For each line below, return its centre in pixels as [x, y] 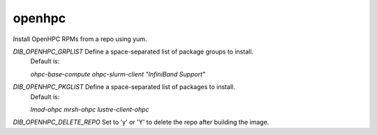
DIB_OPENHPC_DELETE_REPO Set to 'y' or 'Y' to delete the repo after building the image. [141, 122]
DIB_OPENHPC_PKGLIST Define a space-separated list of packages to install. [124, 87]
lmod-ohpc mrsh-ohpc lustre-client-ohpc [90, 109]
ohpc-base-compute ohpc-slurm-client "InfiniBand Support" [118, 74]
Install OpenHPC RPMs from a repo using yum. [80, 39]
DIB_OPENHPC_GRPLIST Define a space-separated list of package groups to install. [133, 51]
